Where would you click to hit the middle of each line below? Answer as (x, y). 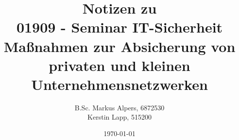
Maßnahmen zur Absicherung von (119, 46)
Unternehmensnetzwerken (119, 84)
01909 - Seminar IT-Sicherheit (119, 27)
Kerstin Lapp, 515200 (119, 117)
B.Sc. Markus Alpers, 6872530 (119, 107)
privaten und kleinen (119, 65)
